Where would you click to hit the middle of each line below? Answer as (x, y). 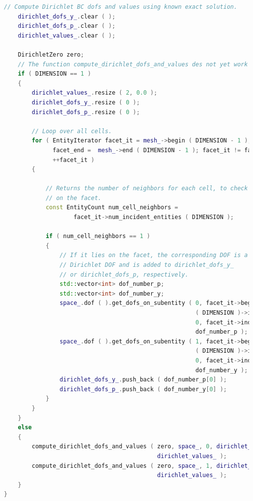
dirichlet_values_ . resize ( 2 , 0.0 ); (95, 93)
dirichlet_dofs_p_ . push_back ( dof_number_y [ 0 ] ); (143, 389)
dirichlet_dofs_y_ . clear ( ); (67, 16)
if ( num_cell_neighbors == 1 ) (98, 236)
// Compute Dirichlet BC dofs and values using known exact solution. (121, 7)
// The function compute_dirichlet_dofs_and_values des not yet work (133, 64)
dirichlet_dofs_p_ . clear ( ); (67, 26)
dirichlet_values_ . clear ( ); (67, 35)
